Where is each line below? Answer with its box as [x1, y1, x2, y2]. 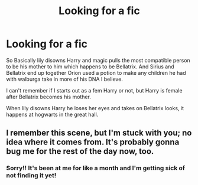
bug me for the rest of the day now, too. [6, 146, 154, 157]
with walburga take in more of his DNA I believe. [6, 75, 123, 82]
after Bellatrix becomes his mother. [6, 93, 92, 100]
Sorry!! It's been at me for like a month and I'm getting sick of [6, 164, 185, 172]
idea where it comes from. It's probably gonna [6, 137, 180, 147]
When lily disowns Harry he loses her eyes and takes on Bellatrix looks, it [6, 104, 184, 111]
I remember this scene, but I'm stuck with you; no [6, 128, 192, 138]
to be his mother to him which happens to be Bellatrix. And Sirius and [6, 63, 174, 70]
